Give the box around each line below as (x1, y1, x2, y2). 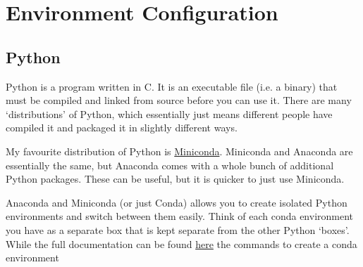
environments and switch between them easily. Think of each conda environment (6, 209, 354, 223)
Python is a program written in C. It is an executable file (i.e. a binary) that (6, 79, 338, 93)
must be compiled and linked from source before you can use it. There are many (6, 93, 352, 108)
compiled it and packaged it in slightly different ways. (6, 120, 238, 135)
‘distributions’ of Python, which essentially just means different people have (6, 106, 333, 121)
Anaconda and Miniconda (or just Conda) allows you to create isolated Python (6, 195, 347, 209)
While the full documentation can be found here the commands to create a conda (6, 236, 357, 251)
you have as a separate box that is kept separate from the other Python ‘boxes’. (6, 222, 350, 237)
